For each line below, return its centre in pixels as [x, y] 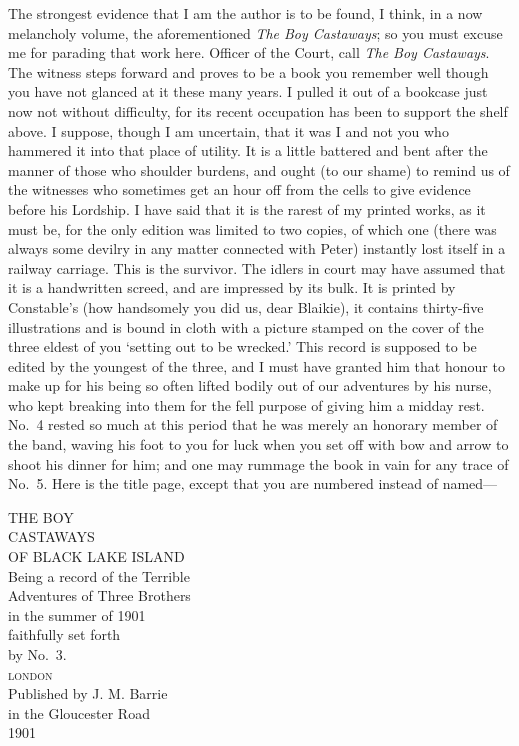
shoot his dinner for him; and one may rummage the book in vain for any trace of [258, 463]
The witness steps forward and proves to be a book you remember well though [248, 71]
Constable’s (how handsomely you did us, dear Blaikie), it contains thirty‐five [246, 306]
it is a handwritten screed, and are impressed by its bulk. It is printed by [232, 287]
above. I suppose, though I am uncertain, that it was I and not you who [228, 130]
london [30, 673]
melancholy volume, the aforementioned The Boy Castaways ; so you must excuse [255, 32]
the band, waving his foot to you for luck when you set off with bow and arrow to [258, 444]
